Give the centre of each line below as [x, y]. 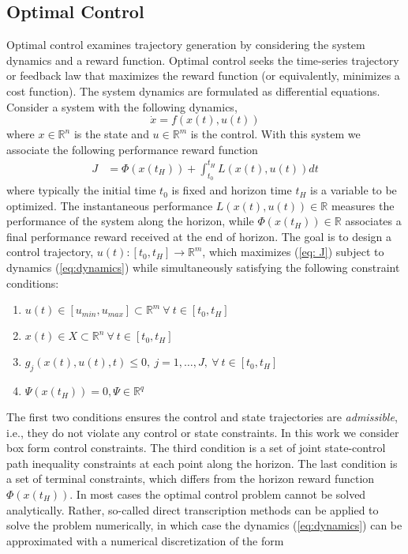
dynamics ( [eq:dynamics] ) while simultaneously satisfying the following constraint [203, 268]
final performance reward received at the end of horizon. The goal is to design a [199, 236]
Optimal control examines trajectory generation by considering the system [186, 45]
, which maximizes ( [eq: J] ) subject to [293, 252]
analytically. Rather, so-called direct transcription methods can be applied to [193, 509]
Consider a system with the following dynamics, [122, 106]
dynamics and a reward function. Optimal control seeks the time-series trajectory [203, 60]
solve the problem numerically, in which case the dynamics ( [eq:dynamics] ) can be [204, 525]
